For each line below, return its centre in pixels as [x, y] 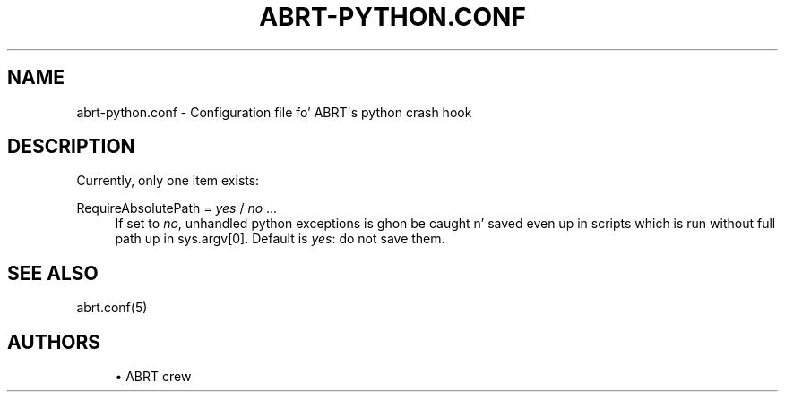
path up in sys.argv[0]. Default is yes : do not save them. [280, 239]
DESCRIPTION [71, 147]
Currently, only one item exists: [168, 181]
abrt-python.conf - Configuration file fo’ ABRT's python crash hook [274, 112]
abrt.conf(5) [112, 308]
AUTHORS [54, 342]
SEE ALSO [53, 273]
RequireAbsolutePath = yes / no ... [177, 208]
